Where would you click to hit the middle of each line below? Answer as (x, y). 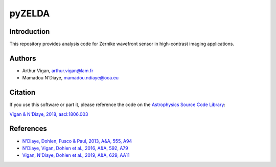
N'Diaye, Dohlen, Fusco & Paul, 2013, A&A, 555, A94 (77, 141)
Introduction (30, 32)
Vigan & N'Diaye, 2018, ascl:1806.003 (49, 114)
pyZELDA (30, 13)
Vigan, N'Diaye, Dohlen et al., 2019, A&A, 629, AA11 (76, 155)
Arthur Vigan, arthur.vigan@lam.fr (58, 70)
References (28, 129)
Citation (22, 92)
